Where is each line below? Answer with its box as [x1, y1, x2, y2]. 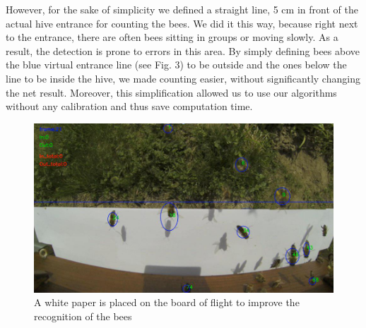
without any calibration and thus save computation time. [6, 99, 253, 114]
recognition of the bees [34, 308, 132, 323]
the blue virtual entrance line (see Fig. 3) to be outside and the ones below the [6, 57, 347, 72]
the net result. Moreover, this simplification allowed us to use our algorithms [6, 85, 337, 99]
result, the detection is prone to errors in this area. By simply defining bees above [6, 43, 360, 58]
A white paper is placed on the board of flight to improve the [34, 295, 300, 310]
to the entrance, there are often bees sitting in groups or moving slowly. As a [6, 30, 338, 44]
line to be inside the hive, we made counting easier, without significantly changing [6, 71, 360, 85]
